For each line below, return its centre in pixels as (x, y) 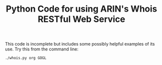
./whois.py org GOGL (26, 58)
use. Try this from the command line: (42, 49)
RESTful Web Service (81, 19)
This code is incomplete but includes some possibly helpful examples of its (80, 44)
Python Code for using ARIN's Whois (81, 9)
